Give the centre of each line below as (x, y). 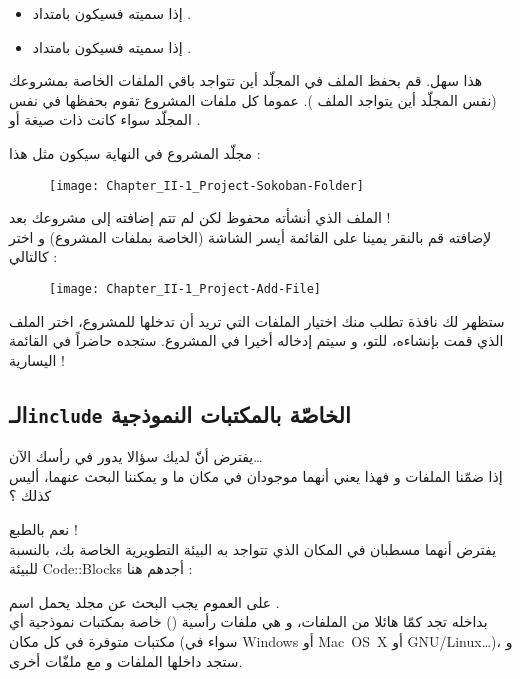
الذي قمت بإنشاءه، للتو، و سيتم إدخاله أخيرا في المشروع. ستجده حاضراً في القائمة (256, 340)
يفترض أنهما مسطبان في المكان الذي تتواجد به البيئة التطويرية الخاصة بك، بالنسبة (253, 548)
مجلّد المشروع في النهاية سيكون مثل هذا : (135, 152)
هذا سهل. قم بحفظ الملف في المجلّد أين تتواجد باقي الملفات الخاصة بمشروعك (246, 80)
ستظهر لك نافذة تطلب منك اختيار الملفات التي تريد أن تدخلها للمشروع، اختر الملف (257, 320)
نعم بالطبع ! (43, 529)
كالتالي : (33, 256)
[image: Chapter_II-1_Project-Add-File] (185, 289)
